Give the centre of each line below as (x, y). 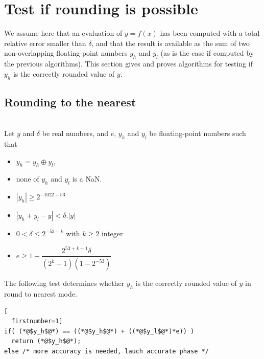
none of (28, 179)
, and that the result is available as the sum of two (171, 43)
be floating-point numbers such (198, 133)
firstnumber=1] (37, 321)
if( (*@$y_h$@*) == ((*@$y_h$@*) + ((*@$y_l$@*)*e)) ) (99, 331)
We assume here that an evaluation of (63, 33)
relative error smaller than (45, 43)
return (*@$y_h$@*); (46, 341)
